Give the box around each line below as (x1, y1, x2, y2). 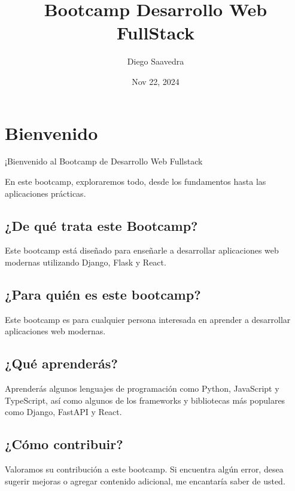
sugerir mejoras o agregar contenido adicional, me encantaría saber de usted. (5, 474, 285, 487)
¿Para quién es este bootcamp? (5, 285, 201, 303)
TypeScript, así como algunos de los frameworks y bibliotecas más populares (5, 394, 285, 406)
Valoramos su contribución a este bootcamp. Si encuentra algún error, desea (5, 463, 284, 475)
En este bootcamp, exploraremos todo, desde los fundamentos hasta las (5, 175, 266, 188)
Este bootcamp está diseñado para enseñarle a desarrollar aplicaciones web (5, 244, 279, 257)
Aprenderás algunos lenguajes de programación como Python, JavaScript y (5, 382, 279, 395)
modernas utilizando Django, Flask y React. (5, 256, 166, 269)
